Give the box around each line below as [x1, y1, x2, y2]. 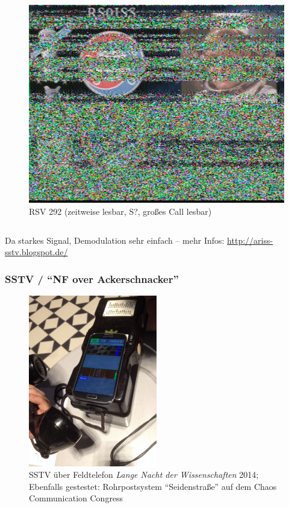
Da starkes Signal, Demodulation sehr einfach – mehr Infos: [5, 233, 225, 246]
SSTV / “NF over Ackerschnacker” [5, 271, 179, 286]
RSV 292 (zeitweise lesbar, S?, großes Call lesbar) [29, 205, 212, 217]
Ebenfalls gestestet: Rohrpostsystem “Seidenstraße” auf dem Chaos [29, 480, 277, 492]
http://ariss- [227, 233, 273, 246]
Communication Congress [29, 492, 123, 504]
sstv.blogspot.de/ [5, 246, 68, 258]
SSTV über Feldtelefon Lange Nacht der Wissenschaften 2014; [29, 468, 259, 481]
